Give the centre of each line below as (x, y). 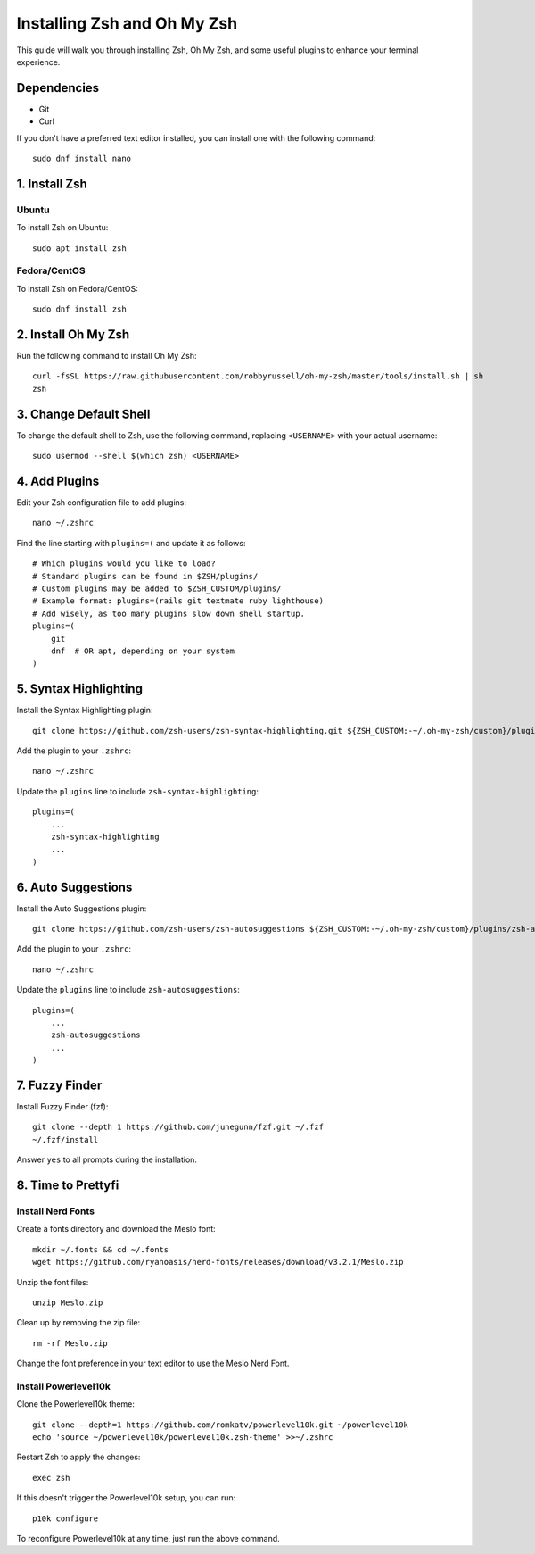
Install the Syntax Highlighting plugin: (85, 711)
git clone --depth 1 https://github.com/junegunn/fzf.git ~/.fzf (178, 1127)
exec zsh (51, 1478)
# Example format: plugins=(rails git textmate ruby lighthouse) (178, 601)
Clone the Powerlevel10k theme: (76, 1404)
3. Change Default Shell (83, 414)
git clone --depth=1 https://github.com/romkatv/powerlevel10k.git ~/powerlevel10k (221, 1425)
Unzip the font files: (53, 1282)
